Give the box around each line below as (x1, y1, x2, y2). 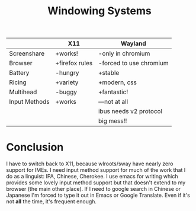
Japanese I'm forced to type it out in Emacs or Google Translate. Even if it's (6, 191, 191, 199)
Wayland (120, 40, 146, 48)
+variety (55, 78, 79, 87)
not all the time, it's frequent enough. (6, 198, 97, 205)
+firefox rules (55, 59, 93, 68)
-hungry (55, 69, 79, 77)
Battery (9, 69, 30, 77)
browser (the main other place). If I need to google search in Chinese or (6, 186, 181, 193)
